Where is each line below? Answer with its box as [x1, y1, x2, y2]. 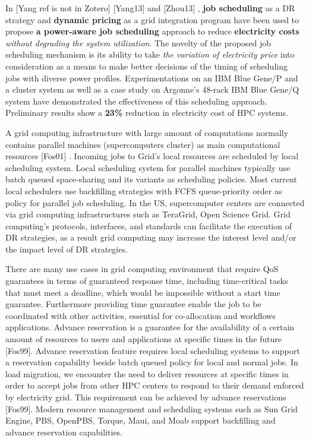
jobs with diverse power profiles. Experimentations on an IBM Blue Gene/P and [5, 71, 298, 84]
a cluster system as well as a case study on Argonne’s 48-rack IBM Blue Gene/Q [5, 83, 299, 96]
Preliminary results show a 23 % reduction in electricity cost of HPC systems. [5, 106, 288, 119]
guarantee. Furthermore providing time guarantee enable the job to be [5, 298, 261, 310]
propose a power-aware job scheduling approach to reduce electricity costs [5, 25, 299, 37]
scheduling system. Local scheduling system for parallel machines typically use [5, 161, 291, 173]
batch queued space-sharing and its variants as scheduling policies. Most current [5, 173, 297, 185]
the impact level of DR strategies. [5, 242, 128, 255]
